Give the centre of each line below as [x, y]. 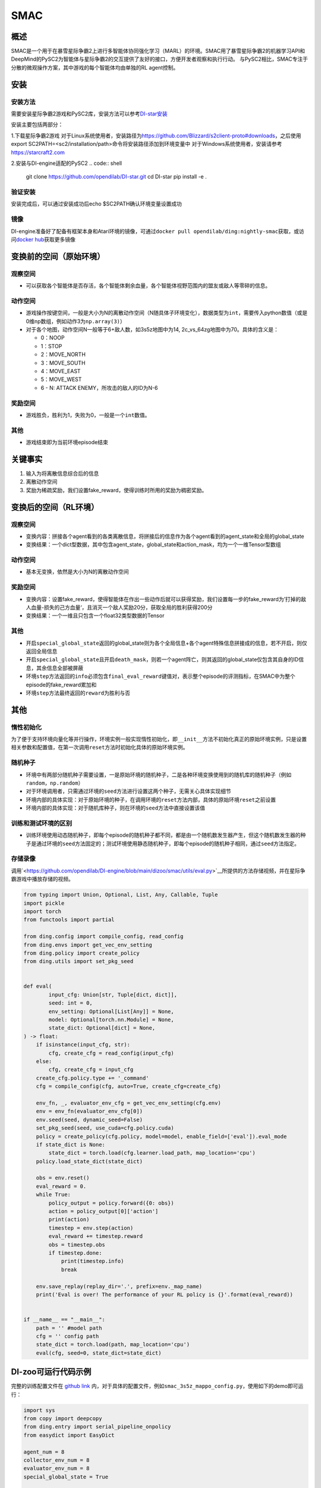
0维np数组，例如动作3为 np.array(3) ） [76, 321]
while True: [53, 1195]
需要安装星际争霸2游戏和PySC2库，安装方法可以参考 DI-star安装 [89, 114]
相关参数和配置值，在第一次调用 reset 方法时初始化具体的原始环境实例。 [100, 748]
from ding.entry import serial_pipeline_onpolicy [97, 1427]
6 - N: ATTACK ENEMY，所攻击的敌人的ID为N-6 [99, 387]
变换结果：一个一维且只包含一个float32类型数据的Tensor [95, 615]
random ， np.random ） [55, 783]
